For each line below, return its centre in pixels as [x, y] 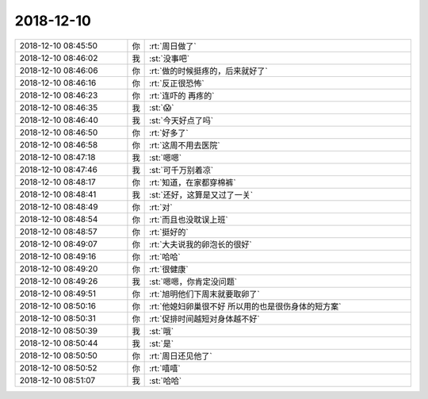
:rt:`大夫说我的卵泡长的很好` [201, 244]
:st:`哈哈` [166, 381]
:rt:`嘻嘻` [165, 368]
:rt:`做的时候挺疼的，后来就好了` [209, 71]
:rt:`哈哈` [165, 256]
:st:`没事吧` [170, 58]
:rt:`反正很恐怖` [177, 83]
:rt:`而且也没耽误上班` [189, 220]
